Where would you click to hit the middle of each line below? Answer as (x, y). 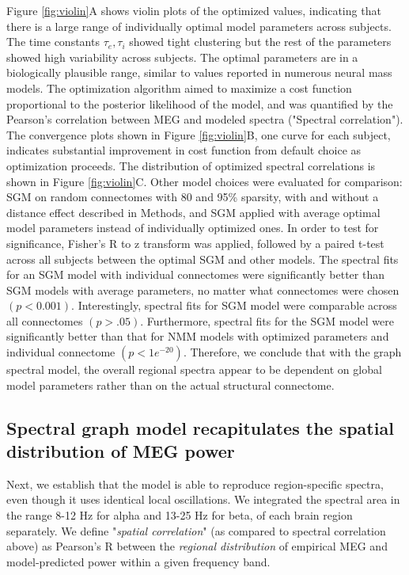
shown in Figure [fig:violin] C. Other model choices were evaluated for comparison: (204, 181)
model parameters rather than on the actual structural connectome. (170, 385)
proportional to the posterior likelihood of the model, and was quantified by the (200, 103)
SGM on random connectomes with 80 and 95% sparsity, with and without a (193, 197)
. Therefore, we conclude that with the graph (292, 352)
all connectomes (45, 320)
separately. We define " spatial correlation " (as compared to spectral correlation (196, 530)
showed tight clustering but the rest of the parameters (260, 42)
